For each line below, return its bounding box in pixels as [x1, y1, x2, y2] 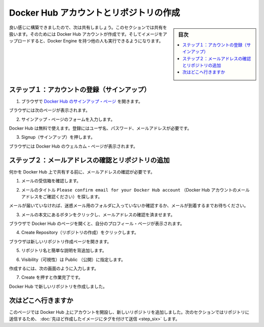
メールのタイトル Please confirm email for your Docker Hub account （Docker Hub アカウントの [21, 187, 237, 193]
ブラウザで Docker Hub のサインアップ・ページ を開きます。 [21, 98, 143, 104]
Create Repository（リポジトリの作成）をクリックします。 [21, 230, 139, 236]
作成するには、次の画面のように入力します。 [9, 265, 99, 271]
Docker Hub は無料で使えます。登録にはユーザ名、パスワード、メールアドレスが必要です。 [9, 125, 192, 131]
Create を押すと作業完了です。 [21, 274, 83, 281]
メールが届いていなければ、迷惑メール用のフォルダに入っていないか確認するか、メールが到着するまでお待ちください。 [9, 203, 249, 209]
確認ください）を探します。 [46, 194, 103, 199]
